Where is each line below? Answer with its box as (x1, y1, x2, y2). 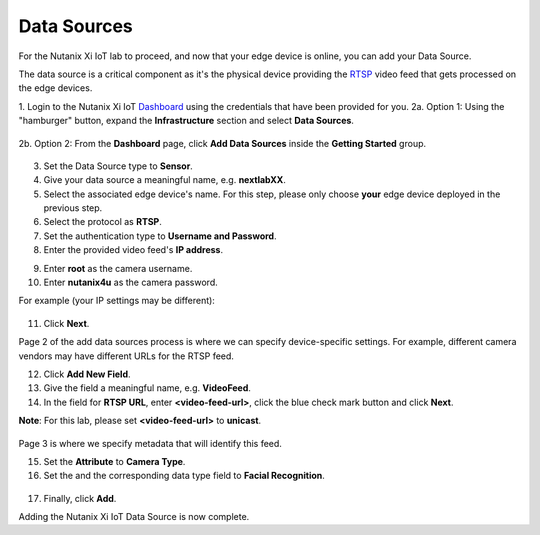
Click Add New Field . (43, 368, 131, 380)
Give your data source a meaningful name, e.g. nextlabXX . (43, 174, 287, 186)
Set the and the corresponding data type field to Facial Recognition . (43, 470, 325, 482)
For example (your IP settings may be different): (18, 295, 215, 307)
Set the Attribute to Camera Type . (43, 455, 186, 467)
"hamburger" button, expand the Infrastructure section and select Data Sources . (18, 115, 355, 127)
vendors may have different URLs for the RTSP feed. (18, 350, 235, 362)
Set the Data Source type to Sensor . (43, 160, 194, 172)
